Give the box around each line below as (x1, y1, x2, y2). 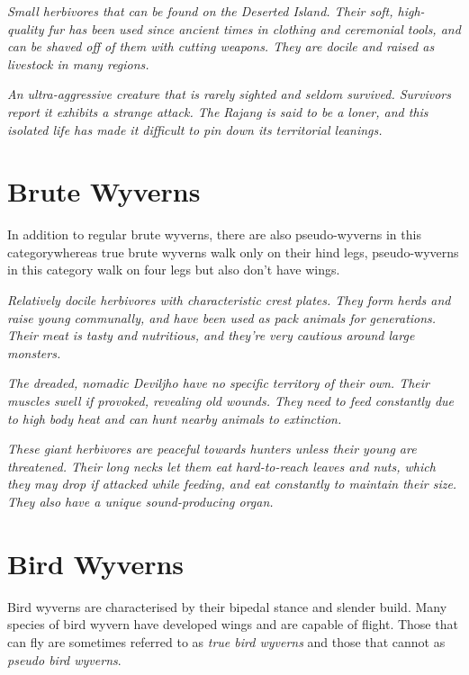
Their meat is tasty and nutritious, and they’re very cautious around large (7, 326, 415, 345)
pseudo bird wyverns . (7, 650, 122, 669)
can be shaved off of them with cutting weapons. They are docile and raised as (7, 37, 435, 56)
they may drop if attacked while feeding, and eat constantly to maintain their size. (7, 474, 457, 493)
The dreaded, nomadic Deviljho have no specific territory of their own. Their (7, 373, 429, 392)
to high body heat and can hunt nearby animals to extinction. (7, 409, 342, 427)
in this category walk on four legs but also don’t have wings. (7, 260, 340, 279)
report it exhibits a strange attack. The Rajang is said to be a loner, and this (7, 102, 428, 121)
